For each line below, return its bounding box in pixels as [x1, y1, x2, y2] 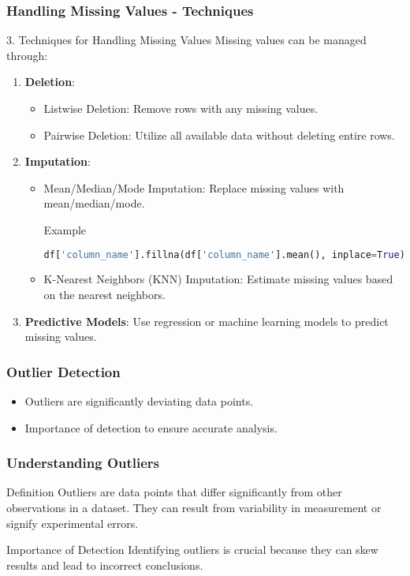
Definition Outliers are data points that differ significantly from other [6, 484, 342, 500]
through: [6, 47, 48, 63]
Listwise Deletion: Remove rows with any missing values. [43, 100, 319, 116]
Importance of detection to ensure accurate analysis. [24, 419, 278, 436]
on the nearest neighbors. [43, 286, 166, 303]
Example [43, 221, 87, 238]
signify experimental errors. [6, 514, 139, 531]
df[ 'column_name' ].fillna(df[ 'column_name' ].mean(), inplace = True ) [43, 249, 405, 260]
